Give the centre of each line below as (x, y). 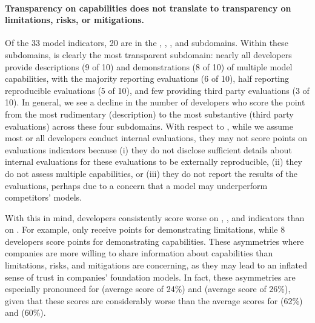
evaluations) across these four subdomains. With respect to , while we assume (149, 126)
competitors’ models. (43, 197)
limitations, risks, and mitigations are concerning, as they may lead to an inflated (156, 265)
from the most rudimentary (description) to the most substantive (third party (149, 114)
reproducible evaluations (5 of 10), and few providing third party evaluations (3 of (157, 90)
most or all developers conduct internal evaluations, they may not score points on (156, 138)
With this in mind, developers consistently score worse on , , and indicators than (155, 217)
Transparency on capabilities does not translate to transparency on (148, 8)
